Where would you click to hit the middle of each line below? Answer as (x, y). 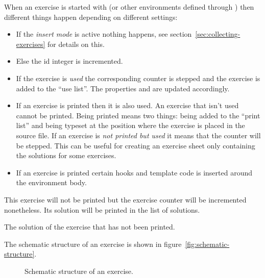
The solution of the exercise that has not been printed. (90, 227)
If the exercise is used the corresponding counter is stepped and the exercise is (138, 78)
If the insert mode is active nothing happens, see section (104, 34)
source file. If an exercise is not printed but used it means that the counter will (138, 135)
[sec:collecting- (218, 34)
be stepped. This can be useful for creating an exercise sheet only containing (136, 145)
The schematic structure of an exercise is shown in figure (93, 244)
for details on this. (76, 44)
